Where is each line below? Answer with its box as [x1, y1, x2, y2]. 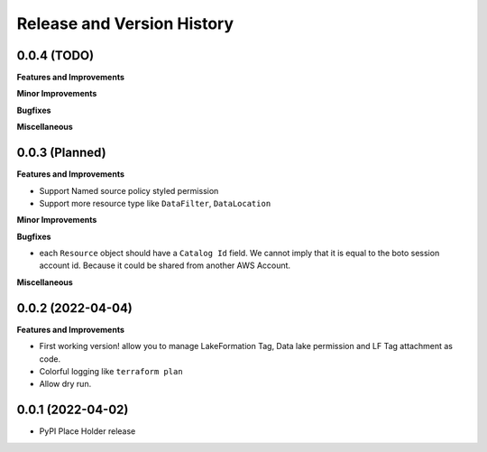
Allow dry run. [39, 379, 92, 390]
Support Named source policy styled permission [39, 185, 219, 196]
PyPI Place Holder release [39, 426, 136, 437]
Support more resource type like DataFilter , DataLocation [39, 198, 271, 208]
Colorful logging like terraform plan [39, 365, 184, 376]
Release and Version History [16, 14, 234, 33]
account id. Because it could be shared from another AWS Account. [39, 260, 291, 271]
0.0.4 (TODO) [16, 48, 95, 63]
